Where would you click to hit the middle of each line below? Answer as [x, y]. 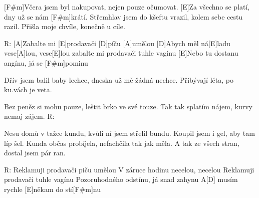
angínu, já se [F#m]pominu [46, 62]
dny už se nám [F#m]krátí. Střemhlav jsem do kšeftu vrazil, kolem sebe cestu [123, 16]
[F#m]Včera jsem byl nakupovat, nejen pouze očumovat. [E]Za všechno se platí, [127, 7]
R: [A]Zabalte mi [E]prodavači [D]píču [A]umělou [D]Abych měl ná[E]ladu [117, 43]
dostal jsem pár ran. [35, 153]
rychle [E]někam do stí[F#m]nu [53, 189]
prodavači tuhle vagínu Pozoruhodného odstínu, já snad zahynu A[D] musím [121, 179]
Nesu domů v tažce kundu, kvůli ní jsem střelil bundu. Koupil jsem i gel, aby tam [129, 133]
